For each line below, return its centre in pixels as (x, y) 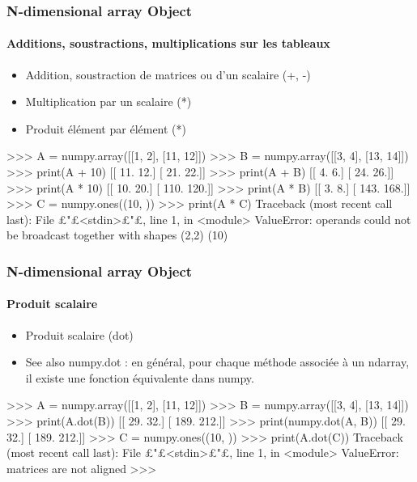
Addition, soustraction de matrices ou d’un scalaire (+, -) (168, 74)
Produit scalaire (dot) (79, 334)
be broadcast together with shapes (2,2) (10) (117, 235)
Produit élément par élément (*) (106, 128)
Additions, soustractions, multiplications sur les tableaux (168, 43)
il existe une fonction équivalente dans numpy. (140, 377)
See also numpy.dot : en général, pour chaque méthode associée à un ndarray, (217, 362)
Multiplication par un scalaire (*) (109, 101)
